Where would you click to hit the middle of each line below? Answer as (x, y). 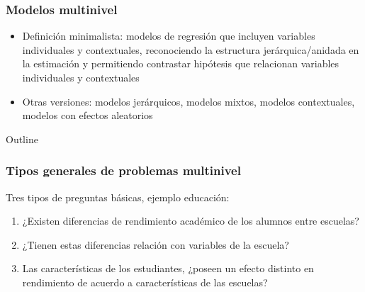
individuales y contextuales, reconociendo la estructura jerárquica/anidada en (191, 49)
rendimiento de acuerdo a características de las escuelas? (145, 282)
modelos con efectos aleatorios (88, 115)
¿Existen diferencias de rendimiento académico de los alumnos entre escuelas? (191, 221)
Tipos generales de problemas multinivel (123, 170)
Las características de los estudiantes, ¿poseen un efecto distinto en (168, 268)
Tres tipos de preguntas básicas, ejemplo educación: (118, 197)
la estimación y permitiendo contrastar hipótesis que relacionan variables (181, 63)
